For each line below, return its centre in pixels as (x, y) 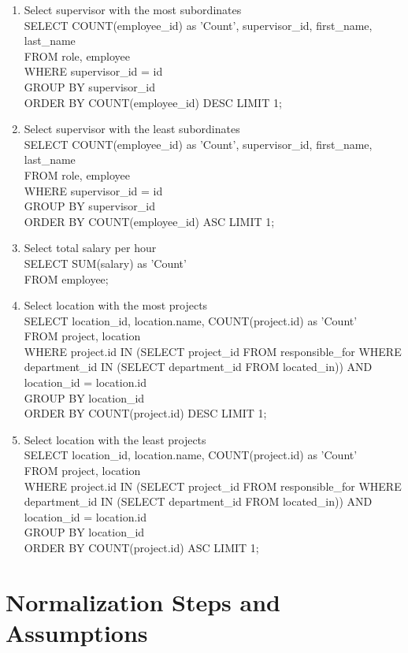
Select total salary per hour (90, 248)
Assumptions (77, 632)
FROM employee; (66, 278)
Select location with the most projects (116, 305)
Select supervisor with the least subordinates (132, 129)
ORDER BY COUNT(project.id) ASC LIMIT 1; (141, 547)
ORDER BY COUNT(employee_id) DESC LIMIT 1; (153, 102)
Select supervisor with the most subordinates (133, 9)
